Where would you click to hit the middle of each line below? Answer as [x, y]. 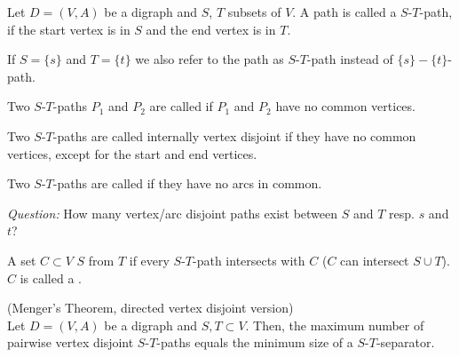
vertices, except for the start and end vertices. [132, 153]
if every [149, 260]
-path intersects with [249, 260]
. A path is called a [344, 12]
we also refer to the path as [210, 59]
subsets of [254, 12]
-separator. [405, 342]
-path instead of [350, 59]
